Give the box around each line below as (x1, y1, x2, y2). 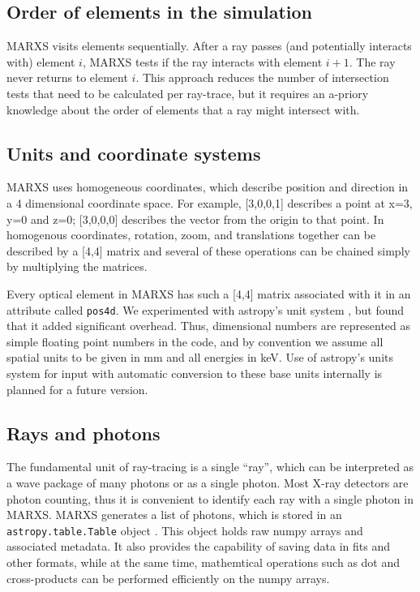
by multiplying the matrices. (6, 258, 148, 275)
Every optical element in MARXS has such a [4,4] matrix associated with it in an (6, 285, 411, 302)
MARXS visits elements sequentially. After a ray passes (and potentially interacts (6, 37, 412, 54)
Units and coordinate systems (6, 140, 261, 165)
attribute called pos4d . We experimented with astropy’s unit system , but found (6, 301, 405, 318)
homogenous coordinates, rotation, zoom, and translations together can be (6, 226, 376, 243)
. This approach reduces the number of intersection (135, 69, 389, 86)
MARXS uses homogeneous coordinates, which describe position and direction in (6, 178, 409, 195)
